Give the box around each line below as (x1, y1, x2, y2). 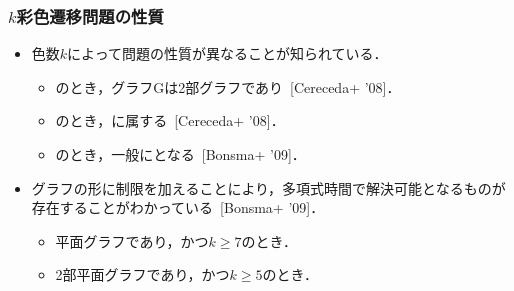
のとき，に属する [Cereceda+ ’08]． (55, 110, 285, 131)
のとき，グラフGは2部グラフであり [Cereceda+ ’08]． (55, 76, 401, 97)
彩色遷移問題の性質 (16, 3, 164, 28)
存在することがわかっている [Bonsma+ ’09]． (31, 197, 325, 218)
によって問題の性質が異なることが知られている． (67, 43, 388, 64)
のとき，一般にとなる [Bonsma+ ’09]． (55, 144, 306, 164)
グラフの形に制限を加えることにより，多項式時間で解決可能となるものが (31, 177, 506, 198)
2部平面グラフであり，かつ (55, 264, 230, 285)
